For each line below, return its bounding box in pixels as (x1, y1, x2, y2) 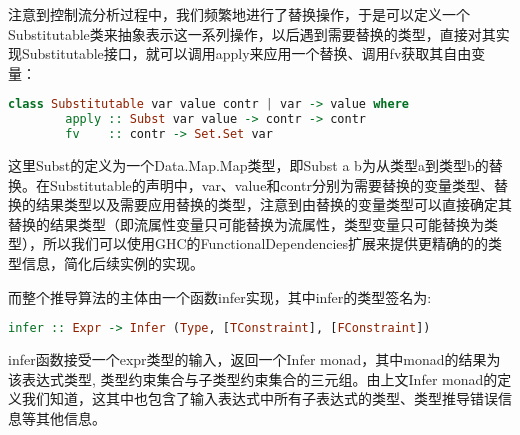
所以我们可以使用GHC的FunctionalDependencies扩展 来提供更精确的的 (42, 233, 489, 254)
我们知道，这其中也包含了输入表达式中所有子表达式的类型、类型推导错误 (21, 388, 498, 409)
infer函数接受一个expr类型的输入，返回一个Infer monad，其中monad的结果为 (8, 349, 501, 370)
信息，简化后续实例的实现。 (21, 252, 204, 273)
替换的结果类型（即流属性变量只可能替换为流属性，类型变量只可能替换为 (8, 213, 484, 234)
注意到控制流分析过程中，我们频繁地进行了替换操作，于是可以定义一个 (8, 4, 470, 24)
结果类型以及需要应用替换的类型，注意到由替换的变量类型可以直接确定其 (35, 194, 512, 215)
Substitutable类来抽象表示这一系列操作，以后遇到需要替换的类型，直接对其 (8, 23, 496, 44)
